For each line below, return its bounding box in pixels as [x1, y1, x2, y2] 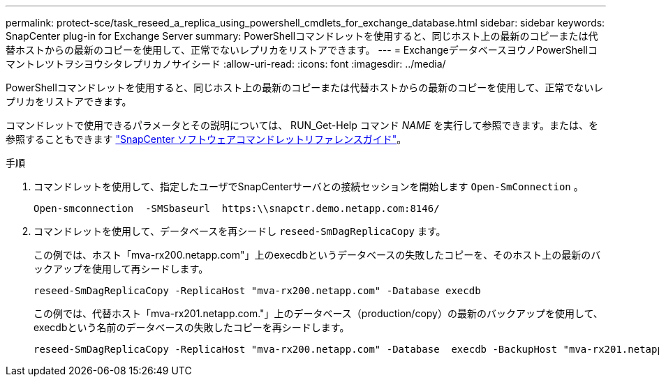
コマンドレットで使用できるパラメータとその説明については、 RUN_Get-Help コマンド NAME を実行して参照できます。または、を [6, 119, 599, 131]
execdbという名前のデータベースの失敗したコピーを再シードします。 [34, 321, 350, 333]
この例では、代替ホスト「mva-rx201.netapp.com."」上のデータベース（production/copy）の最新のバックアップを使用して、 [34, 307, 603, 319]
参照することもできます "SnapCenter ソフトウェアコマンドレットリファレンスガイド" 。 [6, 133, 407, 145]
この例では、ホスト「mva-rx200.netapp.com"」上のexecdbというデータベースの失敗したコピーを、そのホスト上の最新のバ [34, 249, 601, 261]
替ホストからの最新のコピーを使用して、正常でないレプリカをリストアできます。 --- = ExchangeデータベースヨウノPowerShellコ [6, 44, 598, 56]
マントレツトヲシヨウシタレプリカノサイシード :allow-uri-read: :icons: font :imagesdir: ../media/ [6, 58, 446, 70]
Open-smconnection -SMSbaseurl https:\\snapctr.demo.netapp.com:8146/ [34, 203, 440, 214]
